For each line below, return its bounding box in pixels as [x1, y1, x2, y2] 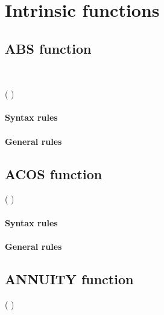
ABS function [5, 39, 92, 57]
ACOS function [5, 164, 102, 183]
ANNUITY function [5, 269, 134, 288]
